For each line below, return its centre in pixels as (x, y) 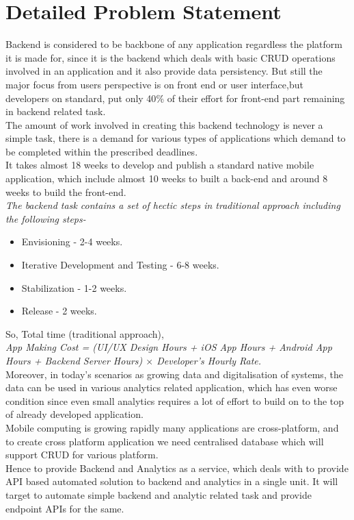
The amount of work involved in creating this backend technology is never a (164, 124)
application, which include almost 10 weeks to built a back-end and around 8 (167, 178)
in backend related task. (56, 111)
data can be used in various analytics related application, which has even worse (172, 387)
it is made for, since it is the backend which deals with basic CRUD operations (171, 57)
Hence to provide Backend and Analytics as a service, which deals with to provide (177, 468)
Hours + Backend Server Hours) (74, 360)
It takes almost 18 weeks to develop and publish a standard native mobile (160, 165)
